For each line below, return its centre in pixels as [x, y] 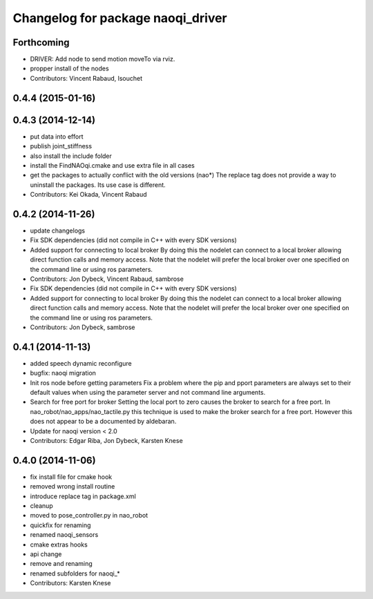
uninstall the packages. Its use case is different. [98, 185]
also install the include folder [71, 156]
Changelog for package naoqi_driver [120, 18]
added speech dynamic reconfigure [81, 363]
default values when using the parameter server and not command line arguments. [148, 392]
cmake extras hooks [59, 544]
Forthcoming [41, 42]
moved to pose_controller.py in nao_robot [89, 515]
